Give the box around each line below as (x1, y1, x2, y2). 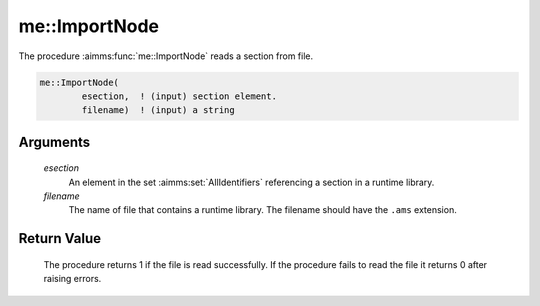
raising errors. (43, 273, 102, 285)
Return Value (18, 230, 102, 247)
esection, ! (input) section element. (81, 90, 277, 102)
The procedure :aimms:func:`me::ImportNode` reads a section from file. (18, 50, 314, 62)
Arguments (18, 133, 91, 150)
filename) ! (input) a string (81, 105, 235, 116)
